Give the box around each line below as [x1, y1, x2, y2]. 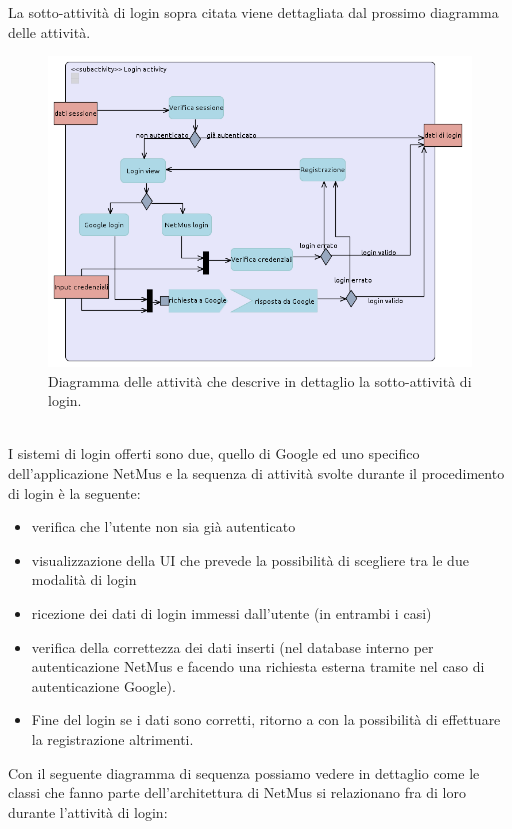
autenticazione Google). [31, 675, 176, 696]
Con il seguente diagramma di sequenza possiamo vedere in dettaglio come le [8, 762, 480, 783]
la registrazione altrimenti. [31, 728, 194, 749]
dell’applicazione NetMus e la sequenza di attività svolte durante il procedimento [8, 462, 505, 483]
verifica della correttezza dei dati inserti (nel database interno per [31, 636, 434, 657]
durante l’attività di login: [8, 801, 168, 822]
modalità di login [31, 569, 137, 590]
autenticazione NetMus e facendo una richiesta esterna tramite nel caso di [31, 656, 485, 677]
